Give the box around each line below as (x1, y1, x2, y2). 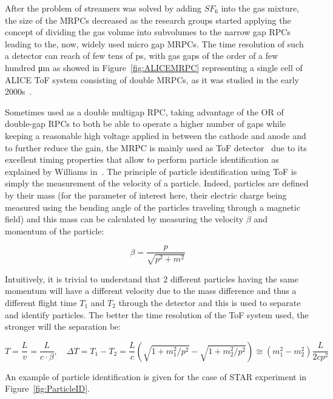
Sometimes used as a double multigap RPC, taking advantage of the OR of (5, 105, 284, 118)
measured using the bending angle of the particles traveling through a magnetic (5, 200, 300, 213)
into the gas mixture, (221, 2, 300, 14)
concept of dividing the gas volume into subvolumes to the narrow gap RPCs (5, 26, 291, 38)
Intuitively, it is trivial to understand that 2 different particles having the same (5, 272, 298, 285)
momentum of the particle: (5, 224, 104, 237)
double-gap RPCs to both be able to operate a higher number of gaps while (5, 117, 286, 130)
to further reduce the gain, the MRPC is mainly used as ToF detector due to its (5, 141, 307, 154)
